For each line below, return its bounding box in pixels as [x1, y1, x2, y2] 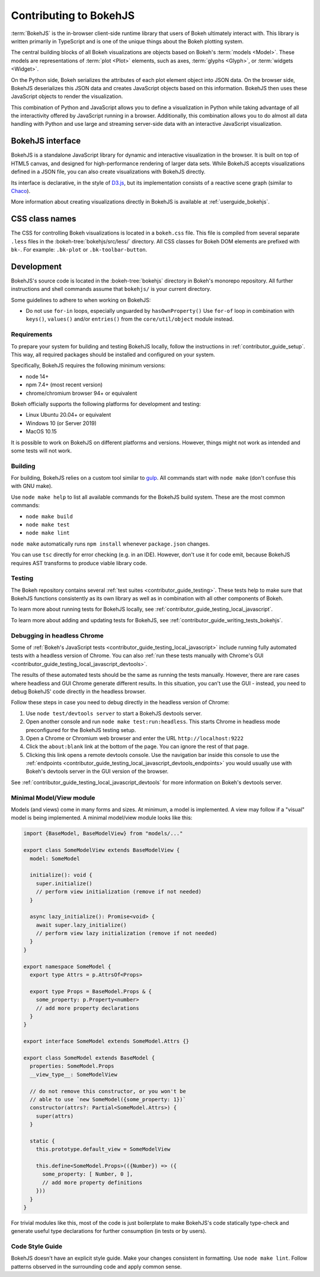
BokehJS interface [11, 136, 81, 146]
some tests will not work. [11, 447, 72, 454]
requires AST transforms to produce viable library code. [11, 559, 148, 566]
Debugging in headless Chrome [11, 631, 104, 639]
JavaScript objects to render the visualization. [11, 93, 123, 100]
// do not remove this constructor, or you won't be [30, 1088, 186, 1095]
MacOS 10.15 [25, 428, 57, 435]
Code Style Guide [11, 1243, 63, 1251]
